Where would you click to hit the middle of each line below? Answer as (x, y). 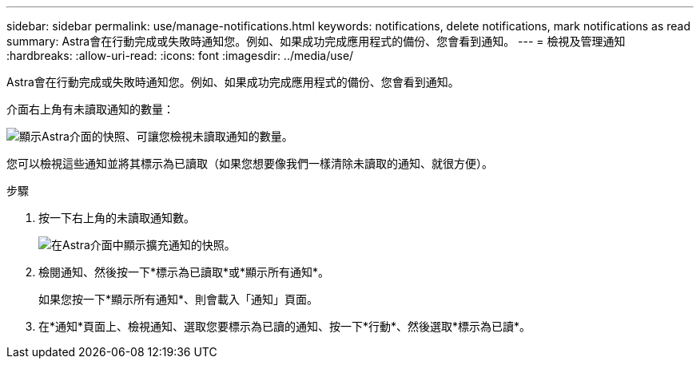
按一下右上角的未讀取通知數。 (117, 218)
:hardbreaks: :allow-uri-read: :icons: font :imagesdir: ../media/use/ (180, 56)
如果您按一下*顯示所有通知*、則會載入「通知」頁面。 (179, 299)
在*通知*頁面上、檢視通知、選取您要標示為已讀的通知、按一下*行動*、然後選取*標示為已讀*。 (285, 326)
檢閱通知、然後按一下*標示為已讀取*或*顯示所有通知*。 (184, 272)
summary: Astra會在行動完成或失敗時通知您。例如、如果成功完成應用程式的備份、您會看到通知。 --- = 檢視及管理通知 (316, 41)
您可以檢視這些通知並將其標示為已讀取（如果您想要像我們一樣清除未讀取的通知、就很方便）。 (250, 163)
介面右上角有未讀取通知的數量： (90, 109)
